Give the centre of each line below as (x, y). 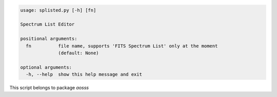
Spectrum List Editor (47, 25)
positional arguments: (49, 39)
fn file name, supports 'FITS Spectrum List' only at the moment (122, 46)
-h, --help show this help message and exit (84, 75)
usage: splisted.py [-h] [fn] (58, 10)
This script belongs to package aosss (49, 88)
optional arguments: (46, 67)
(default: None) (79, 53)
